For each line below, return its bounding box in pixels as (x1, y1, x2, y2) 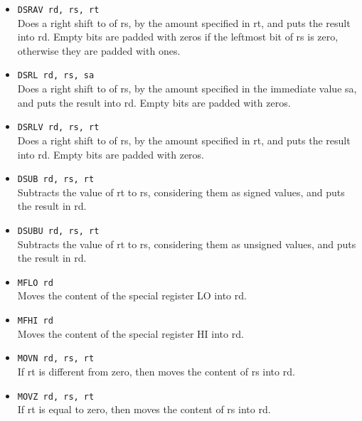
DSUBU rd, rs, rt (17, 225, 100, 236)
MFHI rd (17, 316, 53, 326)
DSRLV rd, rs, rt (17, 122, 100, 133)
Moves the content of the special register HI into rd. (17, 326, 244, 341)
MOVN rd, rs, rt (17, 353, 95, 364)
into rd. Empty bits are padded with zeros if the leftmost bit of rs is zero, (17, 29, 339, 44)
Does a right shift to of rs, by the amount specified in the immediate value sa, (17, 81, 357, 96)
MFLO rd (17, 277, 53, 288)
